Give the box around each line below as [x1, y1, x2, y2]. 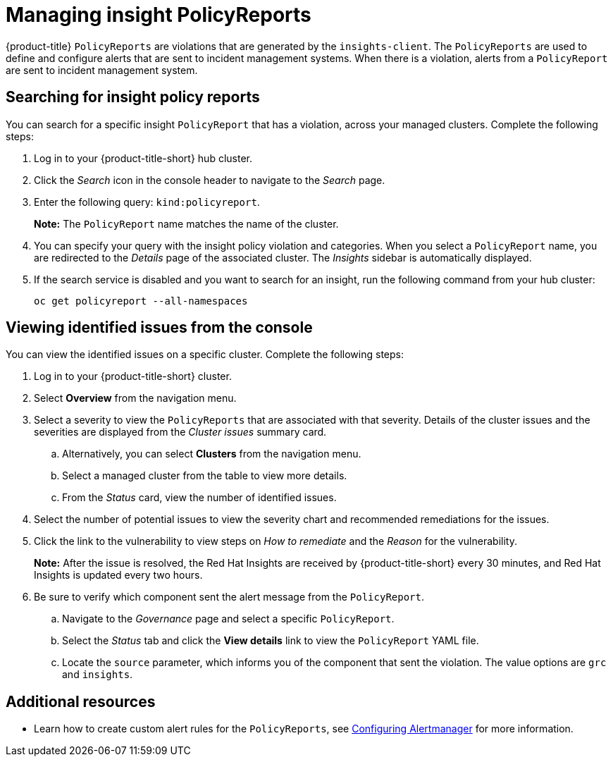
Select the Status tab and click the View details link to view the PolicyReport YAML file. [62, 634, 479, 647]
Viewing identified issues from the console [6, 319, 313, 337]
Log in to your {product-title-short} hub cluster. [34, 152, 252, 164]
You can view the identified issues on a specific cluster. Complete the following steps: [6, 348, 404, 361]
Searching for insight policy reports [6, 88, 260, 106]
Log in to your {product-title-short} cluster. [34, 370, 232, 383]
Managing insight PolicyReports [6, 3, 311, 27]
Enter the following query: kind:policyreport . [34, 195, 260, 208]
